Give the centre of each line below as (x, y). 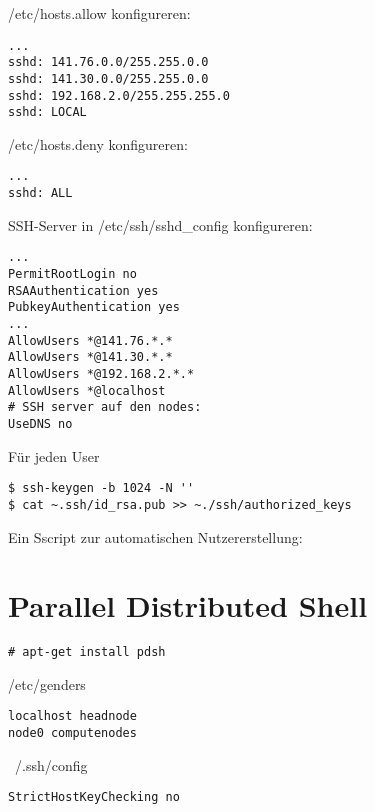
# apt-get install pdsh (87, 652)
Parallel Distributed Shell (188, 605)
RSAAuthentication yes (83, 290)
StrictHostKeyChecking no (94, 797)
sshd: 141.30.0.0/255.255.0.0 (108, 78)
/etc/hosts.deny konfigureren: (98, 143)
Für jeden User (54, 455)
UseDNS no (40, 423)
